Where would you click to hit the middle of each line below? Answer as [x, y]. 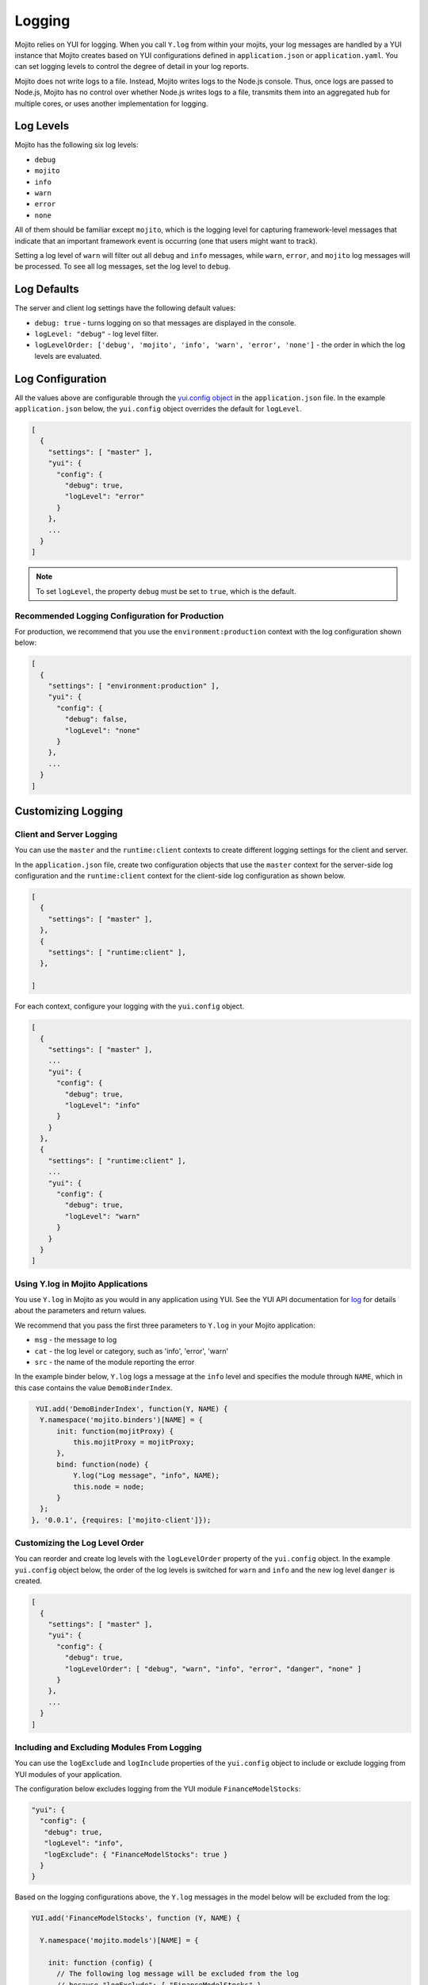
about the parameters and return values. [80, 1311]
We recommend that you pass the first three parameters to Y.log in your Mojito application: [165, 1325]
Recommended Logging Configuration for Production [119, 615]
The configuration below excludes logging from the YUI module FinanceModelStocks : [158, 1789]
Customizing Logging [69, 811]
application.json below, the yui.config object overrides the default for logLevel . [158, 409]
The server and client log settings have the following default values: [125, 308]
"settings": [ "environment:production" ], [134, 686]
